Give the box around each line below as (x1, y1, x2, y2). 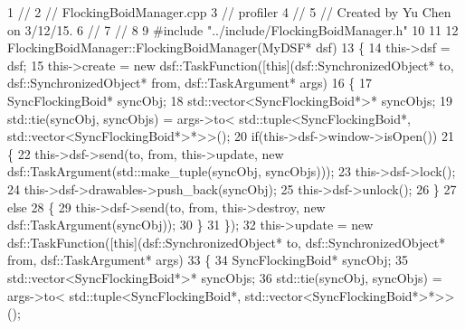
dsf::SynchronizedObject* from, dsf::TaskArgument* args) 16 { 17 (7, 73, 373, 92)
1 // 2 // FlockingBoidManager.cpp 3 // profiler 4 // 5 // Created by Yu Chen (7, 3, 451, 21)
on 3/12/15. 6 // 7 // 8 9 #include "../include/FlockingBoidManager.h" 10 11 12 (7, 20, 459, 39)
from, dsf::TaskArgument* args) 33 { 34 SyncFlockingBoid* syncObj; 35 (7, 250, 409, 269)
